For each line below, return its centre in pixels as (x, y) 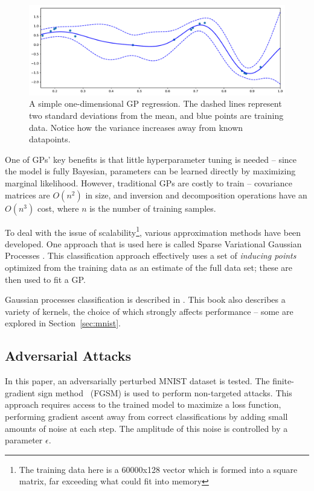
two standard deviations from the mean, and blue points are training (156, 116)
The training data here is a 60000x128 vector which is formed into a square (158, 469)
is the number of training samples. (153, 208)
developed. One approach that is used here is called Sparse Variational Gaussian (153, 243)
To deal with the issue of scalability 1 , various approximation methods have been (153, 231)
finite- (283, 381)
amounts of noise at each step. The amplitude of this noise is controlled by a (146, 428)
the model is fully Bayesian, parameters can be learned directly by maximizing (150, 171)
